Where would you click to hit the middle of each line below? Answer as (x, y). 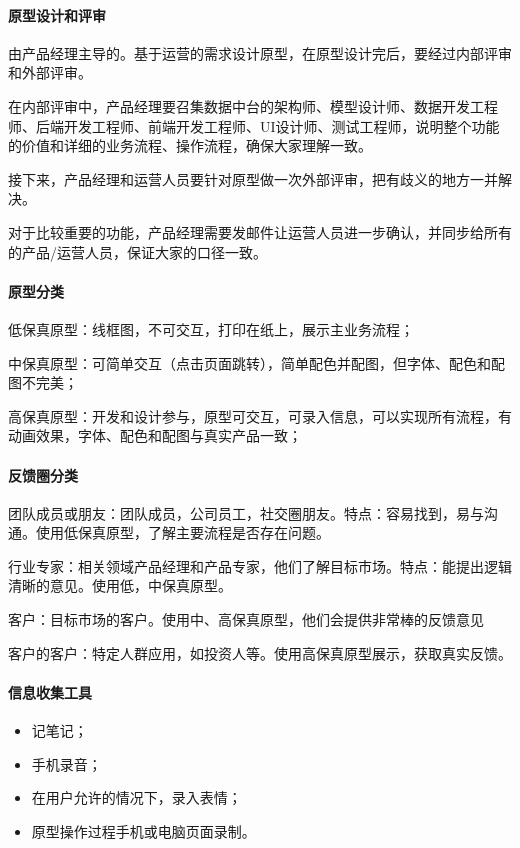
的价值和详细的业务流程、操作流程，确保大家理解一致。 (190, 145)
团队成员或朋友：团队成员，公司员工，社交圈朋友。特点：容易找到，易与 (246, 512)
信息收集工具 (50, 691)
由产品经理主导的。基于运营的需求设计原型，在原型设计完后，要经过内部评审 (260, 52)
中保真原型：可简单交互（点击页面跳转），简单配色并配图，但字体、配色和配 (256, 362)
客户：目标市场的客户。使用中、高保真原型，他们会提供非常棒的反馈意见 (246, 619)
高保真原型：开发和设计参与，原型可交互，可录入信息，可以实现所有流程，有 (260, 415)
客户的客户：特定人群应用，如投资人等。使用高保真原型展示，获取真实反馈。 (260, 652)
